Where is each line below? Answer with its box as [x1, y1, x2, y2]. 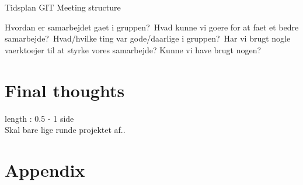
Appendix [5, 157, 85, 181]
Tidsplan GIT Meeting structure [5, 1, 121, 13]
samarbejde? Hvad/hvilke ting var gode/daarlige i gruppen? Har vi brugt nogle [5, 32, 291, 44]
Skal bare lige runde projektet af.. [5, 124, 126, 136]
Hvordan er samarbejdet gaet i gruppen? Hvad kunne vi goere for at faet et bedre [5, 20, 299, 33]
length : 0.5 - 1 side [5, 112, 74, 124]
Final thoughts [5, 78, 125, 102]
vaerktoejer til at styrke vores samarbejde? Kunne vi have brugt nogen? [5, 43, 262, 56]
